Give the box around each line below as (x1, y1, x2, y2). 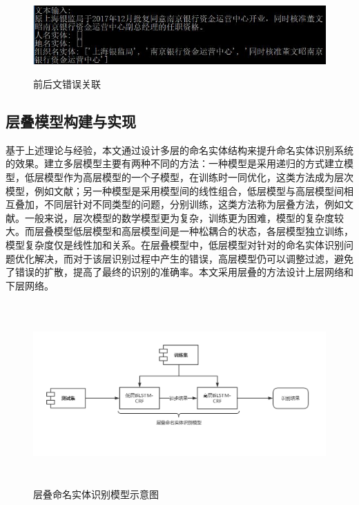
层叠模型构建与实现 (6, 110, 136, 131)
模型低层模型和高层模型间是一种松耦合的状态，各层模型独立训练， (53, 224, 353, 238)
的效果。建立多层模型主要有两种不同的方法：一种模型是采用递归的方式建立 (6, 156, 344, 171)
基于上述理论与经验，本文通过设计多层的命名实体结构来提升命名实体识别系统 (6, 142, 353, 157)
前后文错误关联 (33, 76, 101, 90)
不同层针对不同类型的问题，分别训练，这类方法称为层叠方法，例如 (43, 197, 344, 211)
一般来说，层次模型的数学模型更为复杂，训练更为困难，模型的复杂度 (24, 210, 334, 225)
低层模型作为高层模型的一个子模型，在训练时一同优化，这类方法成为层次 (24, 169, 353, 184)
